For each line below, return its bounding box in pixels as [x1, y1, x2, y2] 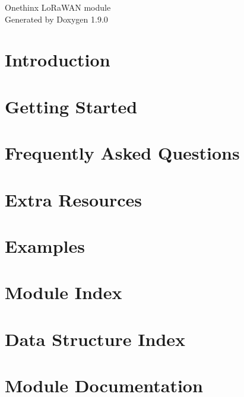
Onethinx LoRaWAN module [5, 1, 111, 13]
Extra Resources [5, 187, 142, 211]
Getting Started [5, 94, 138, 118]
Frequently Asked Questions [5, 141, 240, 165]
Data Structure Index [5, 326, 186, 351]
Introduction [5, 47, 110, 72]
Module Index [5, 280, 122, 304]
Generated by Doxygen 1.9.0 [5, 12, 108, 25]
